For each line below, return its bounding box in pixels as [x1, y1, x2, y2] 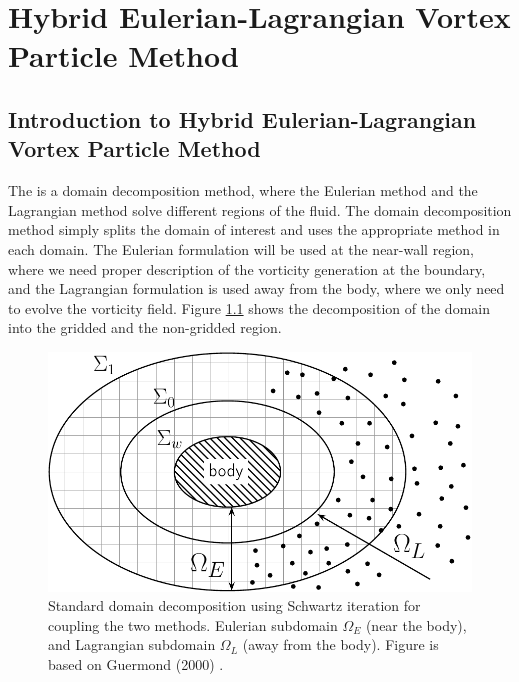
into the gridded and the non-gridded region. [8, 317, 282, 338]
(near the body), [365, 614, 467, 635]
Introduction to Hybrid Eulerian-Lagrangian [8, 103, 477, 134]
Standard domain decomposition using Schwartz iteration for [48, 595, 421, 616]
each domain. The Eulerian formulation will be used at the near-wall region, [8, 238, 474, 259]
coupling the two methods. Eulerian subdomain [48, 614, 338, 635]
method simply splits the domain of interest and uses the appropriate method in [8, 219, 500, 240]
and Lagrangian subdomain [48, 634, 216, 655]
